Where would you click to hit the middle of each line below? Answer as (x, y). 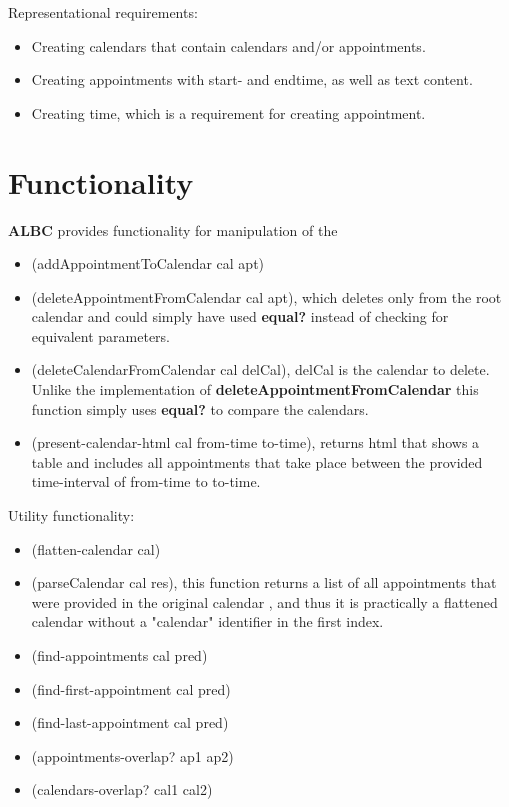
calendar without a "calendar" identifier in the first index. (207, 621)
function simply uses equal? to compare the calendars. (200, 408)
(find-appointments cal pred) (119, 655)
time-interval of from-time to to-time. (146, 481)
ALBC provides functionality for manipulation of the (173, 229)
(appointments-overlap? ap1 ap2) (132, 755)
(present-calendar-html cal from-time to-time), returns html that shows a (255, 442)
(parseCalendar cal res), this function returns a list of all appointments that (264, 582)
